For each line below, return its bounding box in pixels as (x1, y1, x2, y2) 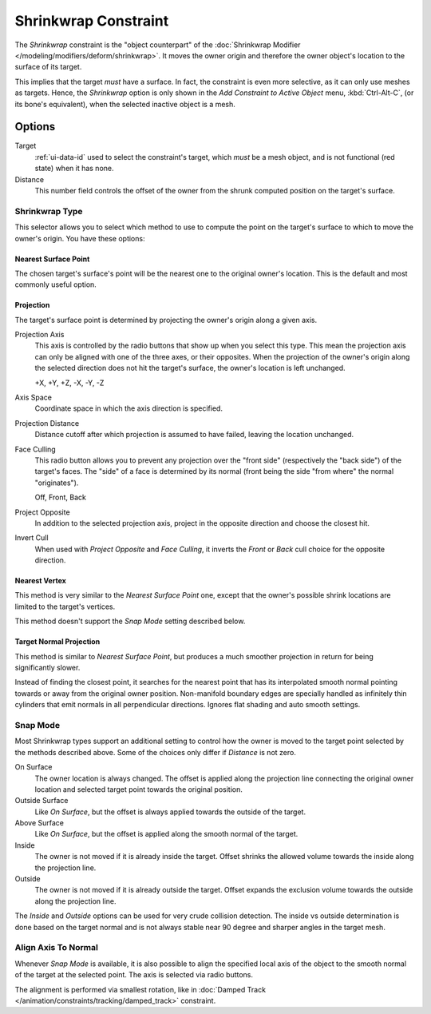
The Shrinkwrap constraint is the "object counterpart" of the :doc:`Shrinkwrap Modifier (14, 40, 301, 50)
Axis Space (14, 392, 52, 403)
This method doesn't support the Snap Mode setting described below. (14, 616, 246, 626)
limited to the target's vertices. (14, 602, 116, 611)
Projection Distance (14, 418, 80, 427)
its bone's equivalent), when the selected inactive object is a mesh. (14, 99, 235, 109)
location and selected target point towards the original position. (34, 784, 243, 794)
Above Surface (14, 818, 64, 828)
